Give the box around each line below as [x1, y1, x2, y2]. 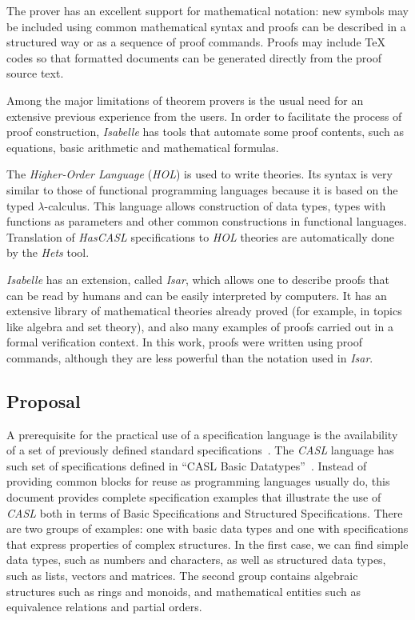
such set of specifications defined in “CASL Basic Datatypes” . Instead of [6, 457, 367, 474]
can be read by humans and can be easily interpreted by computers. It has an [6, 286, 387, 303]
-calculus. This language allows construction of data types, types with [44, 197, 386, 214]
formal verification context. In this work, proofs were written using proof [6, 334, 363, 350]
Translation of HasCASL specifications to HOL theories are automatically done [6, 228, 395, 245]
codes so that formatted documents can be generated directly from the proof [6, 49, 382, 66]
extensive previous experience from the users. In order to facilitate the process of [6, 107, 402, 124]
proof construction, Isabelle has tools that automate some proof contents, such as [6, 123, 404, 140]
